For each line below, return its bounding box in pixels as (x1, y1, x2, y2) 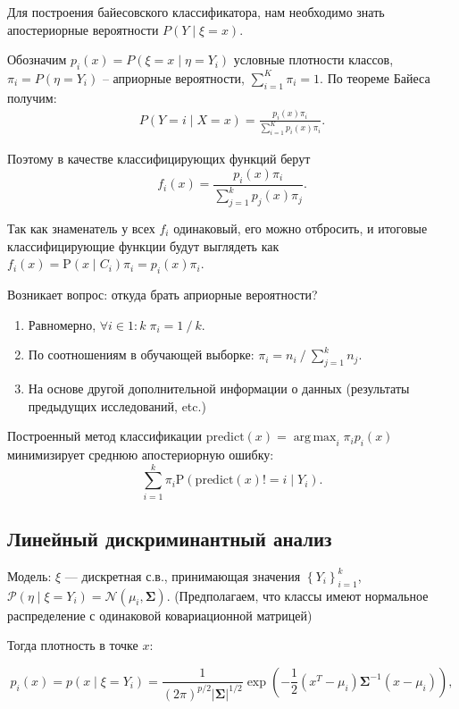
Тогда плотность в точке (7, 636, 138, 654)
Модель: (7, 566, 52, 585)
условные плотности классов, (233, 50, 394, 69)
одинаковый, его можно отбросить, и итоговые (173, 219, 428, 237)
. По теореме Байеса (320, 68, 430, 87)
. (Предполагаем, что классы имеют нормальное (166, 586, 429, 604)
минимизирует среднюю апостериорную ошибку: (7, 444, 274, 463)
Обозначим (7, 50, 67, 69)
